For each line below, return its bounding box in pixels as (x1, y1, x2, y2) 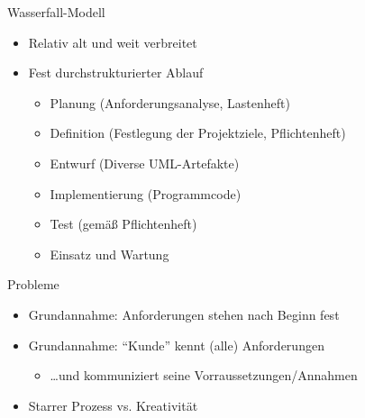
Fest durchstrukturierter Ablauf (28, 63, 204, 82)
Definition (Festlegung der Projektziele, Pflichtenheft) (50, 123, 346, 142)
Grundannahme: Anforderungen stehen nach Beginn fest (28, 304, 340, 323)
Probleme (7, 275, 59, 294)
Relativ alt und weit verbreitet (28, 32, 197, 51)
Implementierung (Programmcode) (50, 184, 242, 203)
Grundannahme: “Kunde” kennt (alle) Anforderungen (28, 335, 324, 354)
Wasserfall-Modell (7, 3, 105, 21)
